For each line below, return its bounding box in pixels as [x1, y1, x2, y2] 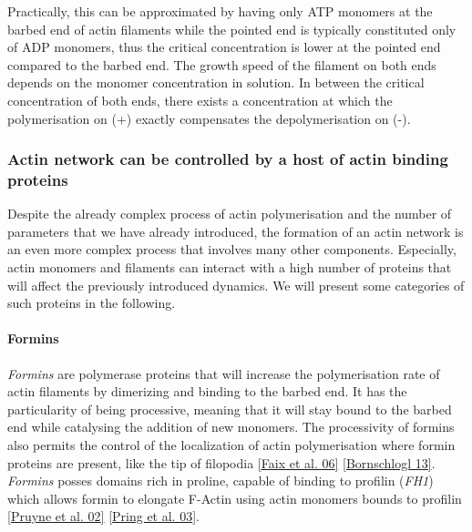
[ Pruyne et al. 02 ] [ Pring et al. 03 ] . [7, 506, 200, 526]
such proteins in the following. [7, 293, 176, 312]
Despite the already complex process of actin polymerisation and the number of [7, 204, 452, 223]
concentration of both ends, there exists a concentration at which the [7, 90, 393, 109]
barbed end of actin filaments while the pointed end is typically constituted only [7, 19, 457, 38]
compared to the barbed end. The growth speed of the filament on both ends [7, 55, 436, 74]
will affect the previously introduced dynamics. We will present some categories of [7, 275, 465, 294]
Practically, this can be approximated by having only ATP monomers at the [7, 2, 433, 20]
